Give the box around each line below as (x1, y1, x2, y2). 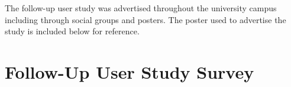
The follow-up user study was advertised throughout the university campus (5, 2, 277, 14)
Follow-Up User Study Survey (5, 59, 254, 83)
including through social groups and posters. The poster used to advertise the (5, 13, 286, 25)
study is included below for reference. (5, 25, 140, 37)
